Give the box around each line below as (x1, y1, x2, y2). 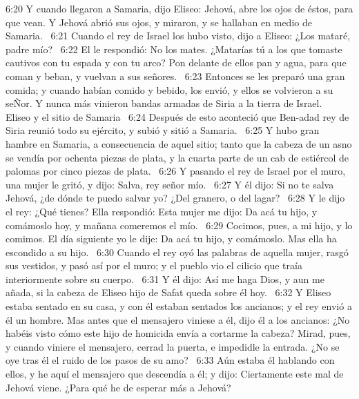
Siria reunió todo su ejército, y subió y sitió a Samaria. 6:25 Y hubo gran (6, 123, 320, 137)
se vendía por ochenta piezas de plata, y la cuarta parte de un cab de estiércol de (6, 150, 349, 164)
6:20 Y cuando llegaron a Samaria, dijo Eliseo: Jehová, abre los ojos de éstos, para (6, 1, 353, 15)
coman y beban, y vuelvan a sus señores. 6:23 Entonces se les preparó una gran (6, 68, 345, 83)
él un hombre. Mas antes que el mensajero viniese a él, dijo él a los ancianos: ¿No (6, 312, 350, 327)
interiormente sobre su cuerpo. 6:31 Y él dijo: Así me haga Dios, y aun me (6, 271, 324, 286)
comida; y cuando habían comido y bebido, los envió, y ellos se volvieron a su (6, 82, 333, 97)
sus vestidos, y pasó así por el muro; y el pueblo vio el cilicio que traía (6, 258, 302, 273)
